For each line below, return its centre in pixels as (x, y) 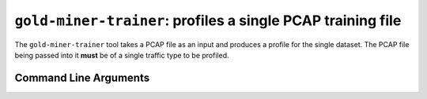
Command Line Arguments (82, 77)
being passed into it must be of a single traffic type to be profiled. (122, 55)
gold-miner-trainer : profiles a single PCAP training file (208, 20)
